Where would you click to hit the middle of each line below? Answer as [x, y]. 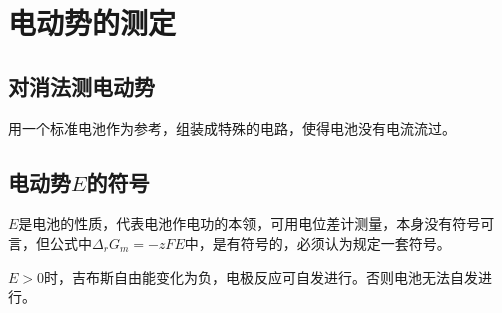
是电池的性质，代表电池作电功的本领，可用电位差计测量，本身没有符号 [249, 223]
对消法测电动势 [81, 85]
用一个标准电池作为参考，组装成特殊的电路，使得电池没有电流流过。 [232, 127]
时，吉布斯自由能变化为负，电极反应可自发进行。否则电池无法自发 [261, 276]
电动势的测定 [92, 22]
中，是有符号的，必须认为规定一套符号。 [317, 242]
